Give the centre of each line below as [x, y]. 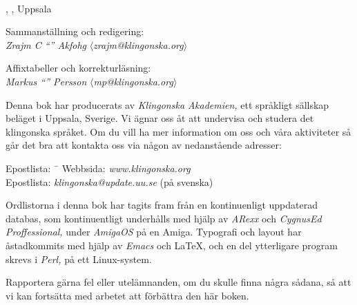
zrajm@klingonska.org [138, 44]
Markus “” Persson [46, 81]
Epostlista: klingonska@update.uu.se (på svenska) [109, 181]
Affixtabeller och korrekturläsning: [78, 68]
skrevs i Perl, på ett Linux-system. [79, 259]
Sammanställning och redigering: [75, 31]
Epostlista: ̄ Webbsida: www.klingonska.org [98, 168]
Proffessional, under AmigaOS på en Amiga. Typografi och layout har [154, 232]
